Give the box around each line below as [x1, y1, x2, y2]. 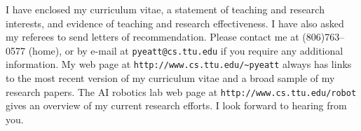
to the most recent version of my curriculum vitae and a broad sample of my [6, 71, 335, 85]
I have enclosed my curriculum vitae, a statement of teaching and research [6, 2, 325, 16]
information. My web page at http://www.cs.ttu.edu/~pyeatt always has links [6, 57, 352, 71]
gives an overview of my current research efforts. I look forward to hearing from [6, 98, 347, 113]
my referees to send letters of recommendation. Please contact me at [6, 29, 299, 44]
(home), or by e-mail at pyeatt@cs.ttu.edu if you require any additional [28, 43, 343, 57]
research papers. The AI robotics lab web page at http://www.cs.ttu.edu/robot [6, 84, 357, 99]
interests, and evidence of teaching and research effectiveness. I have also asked [6, 15, 344, 30]
